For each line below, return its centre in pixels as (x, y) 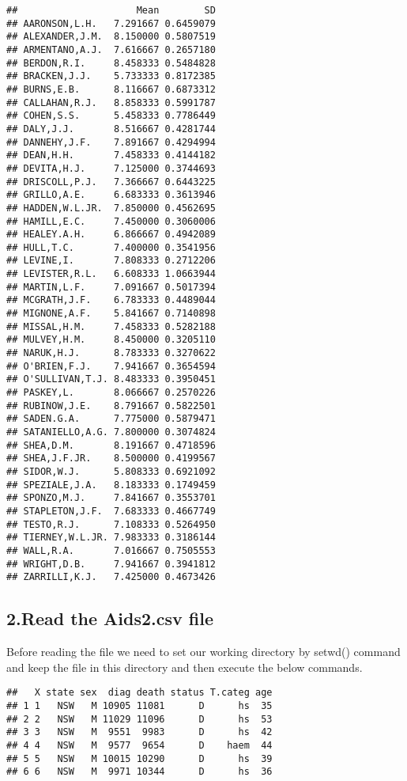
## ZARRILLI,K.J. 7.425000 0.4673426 (111, 577)
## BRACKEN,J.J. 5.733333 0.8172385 (111, 76)
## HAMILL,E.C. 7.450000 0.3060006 (111, 221)
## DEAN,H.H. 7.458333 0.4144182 (111, 155)
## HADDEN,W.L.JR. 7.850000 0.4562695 (111, 208)
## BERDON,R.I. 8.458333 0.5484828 (111, 63)
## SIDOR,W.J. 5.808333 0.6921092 (111, 471)
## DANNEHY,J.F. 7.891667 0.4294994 (111, 142)
